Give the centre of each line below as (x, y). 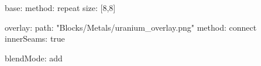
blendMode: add (34, 58)
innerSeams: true (35, 38)
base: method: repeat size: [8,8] (60, 8)
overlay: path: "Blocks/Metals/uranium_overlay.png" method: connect (131, 27)
